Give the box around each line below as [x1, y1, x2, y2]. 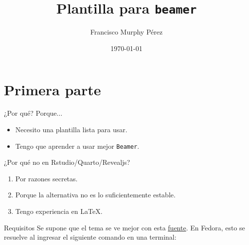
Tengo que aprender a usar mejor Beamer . [15, 140, 140, 151]
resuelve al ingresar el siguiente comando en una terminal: [4, 232, 177, 242]
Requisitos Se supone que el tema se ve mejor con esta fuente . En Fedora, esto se [4, 222, 245, 232]
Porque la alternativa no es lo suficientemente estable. [15, 190, 176, 200]
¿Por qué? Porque [4, 108, 57, 118]
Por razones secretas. [15, 173, 78, 183]
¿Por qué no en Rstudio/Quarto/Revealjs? [4, 157, 130, 167]
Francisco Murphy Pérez [90, 27, 163, 37]
